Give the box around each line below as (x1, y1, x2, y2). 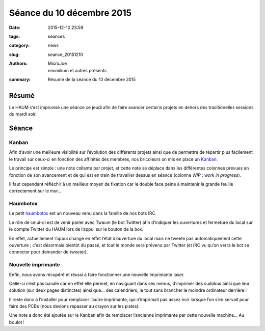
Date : (9, 25, 21, 30)
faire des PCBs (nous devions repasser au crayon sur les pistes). (9, 303, 140, 309)
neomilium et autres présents (48, 67, 107, 73)
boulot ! (9, 319, 25, 325)
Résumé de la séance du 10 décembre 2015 (48, 76, 136, 82)
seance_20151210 (48, 52, 83, 57)
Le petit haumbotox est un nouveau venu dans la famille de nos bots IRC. (9, 210, 157, 216)
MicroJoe (48, 60, 67, 66)
